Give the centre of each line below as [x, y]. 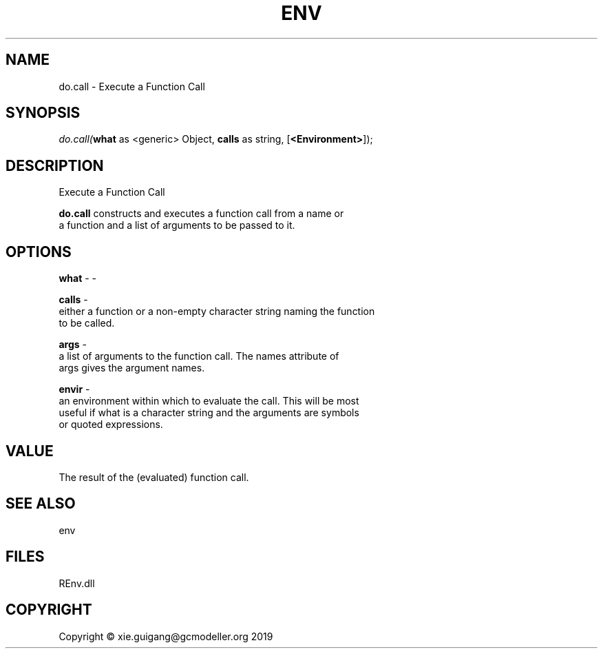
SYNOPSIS [43, 113]
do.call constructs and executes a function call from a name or [201, 214]
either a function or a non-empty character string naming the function [217, 311]
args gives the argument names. [132, 368]
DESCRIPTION [55, 165]
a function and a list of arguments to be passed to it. [177, 225]
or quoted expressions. [111, 425]
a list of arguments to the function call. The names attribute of [199, 356]
